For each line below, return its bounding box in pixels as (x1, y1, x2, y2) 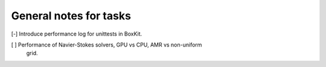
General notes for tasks (11, 9, 131, 22)
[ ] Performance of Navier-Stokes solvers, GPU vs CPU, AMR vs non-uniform (11, 41, 202, 48)
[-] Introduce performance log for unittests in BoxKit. (11, 30, 142, 37)
